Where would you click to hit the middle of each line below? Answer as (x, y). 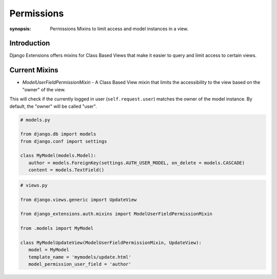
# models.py (35, 120)
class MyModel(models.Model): (58, 156)
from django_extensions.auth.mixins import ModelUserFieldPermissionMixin (116, 214)
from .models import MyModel (57, 228)
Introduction (30, 43)
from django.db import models (58, 134)
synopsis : (20, 29)
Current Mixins (34, 70)
